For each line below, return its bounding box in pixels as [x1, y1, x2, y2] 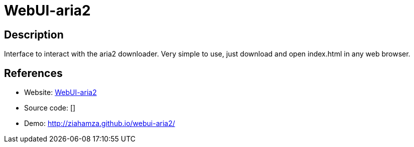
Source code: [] [24, 103, 76, 112]
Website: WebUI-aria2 [24, 88, 97, 97]
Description [4, 28, 64, 41]
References [4, 66, 63, 79]
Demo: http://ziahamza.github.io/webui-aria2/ [24, 119, 175, 128]
